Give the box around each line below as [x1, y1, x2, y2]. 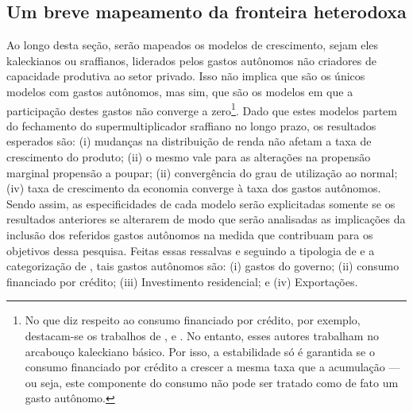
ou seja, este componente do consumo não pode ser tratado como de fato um [25, 374, 399, 390]
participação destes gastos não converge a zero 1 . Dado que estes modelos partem [6, 99, 397, 118]
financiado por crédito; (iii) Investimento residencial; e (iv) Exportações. [6, 273, 358, 289]
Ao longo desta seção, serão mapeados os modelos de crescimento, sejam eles [6, 37, 379, 53]
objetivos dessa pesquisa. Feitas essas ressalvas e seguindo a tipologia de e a [6, 242, 375, 258]
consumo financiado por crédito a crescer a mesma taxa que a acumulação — [25, 359, 400, 375]
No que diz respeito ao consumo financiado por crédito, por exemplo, [25, 312, 361, 328]
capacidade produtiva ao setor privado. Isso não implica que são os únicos [6, 68, 365, 84]
